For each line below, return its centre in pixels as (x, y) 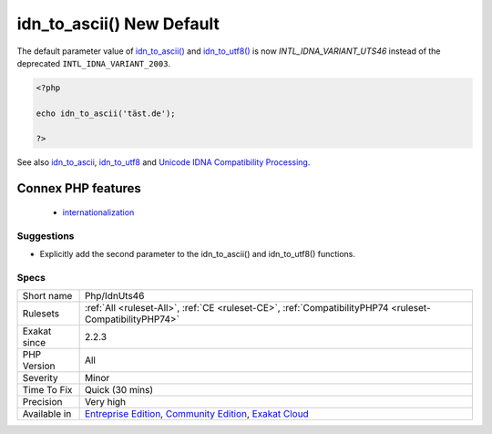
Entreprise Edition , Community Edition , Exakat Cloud (196, 414)
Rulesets (41, 314)
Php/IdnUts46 (114, 296)
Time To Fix (47, 390)
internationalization (98, 212)
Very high (105, 402)
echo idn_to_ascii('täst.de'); (106, 113)
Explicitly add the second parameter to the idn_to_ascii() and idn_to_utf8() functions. (197, 254)
